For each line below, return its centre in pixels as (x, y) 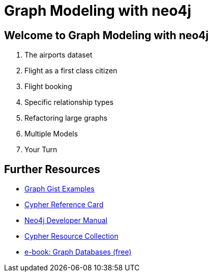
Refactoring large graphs (66, 118)
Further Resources (52, 169)
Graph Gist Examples (59, 189)
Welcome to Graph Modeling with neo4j (107, 35)
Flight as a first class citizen (71, 71)
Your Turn (41, 150)
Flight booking (48, 87)
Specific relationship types (69, 102)
